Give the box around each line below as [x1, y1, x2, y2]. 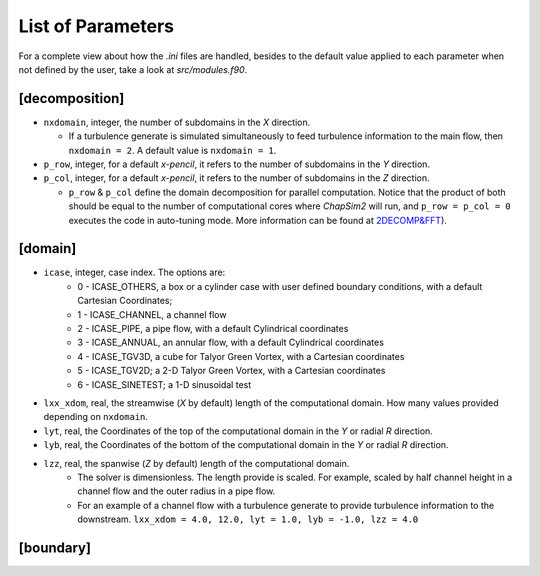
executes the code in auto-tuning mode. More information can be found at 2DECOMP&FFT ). [68, 214, 447, 226]
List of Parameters [18, 15, 175, 37]
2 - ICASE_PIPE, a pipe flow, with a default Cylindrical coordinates [77, 323, 349, 335]
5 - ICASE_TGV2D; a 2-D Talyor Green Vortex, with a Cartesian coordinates [77, 365, 386, 377]
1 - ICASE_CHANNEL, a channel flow [77, 308, 227, 320]
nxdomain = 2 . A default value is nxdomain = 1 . [68, 144, 277, 156]
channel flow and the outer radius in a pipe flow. [77, 485, 276, 497]
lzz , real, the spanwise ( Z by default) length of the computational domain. [43, 457, 350, 469]
